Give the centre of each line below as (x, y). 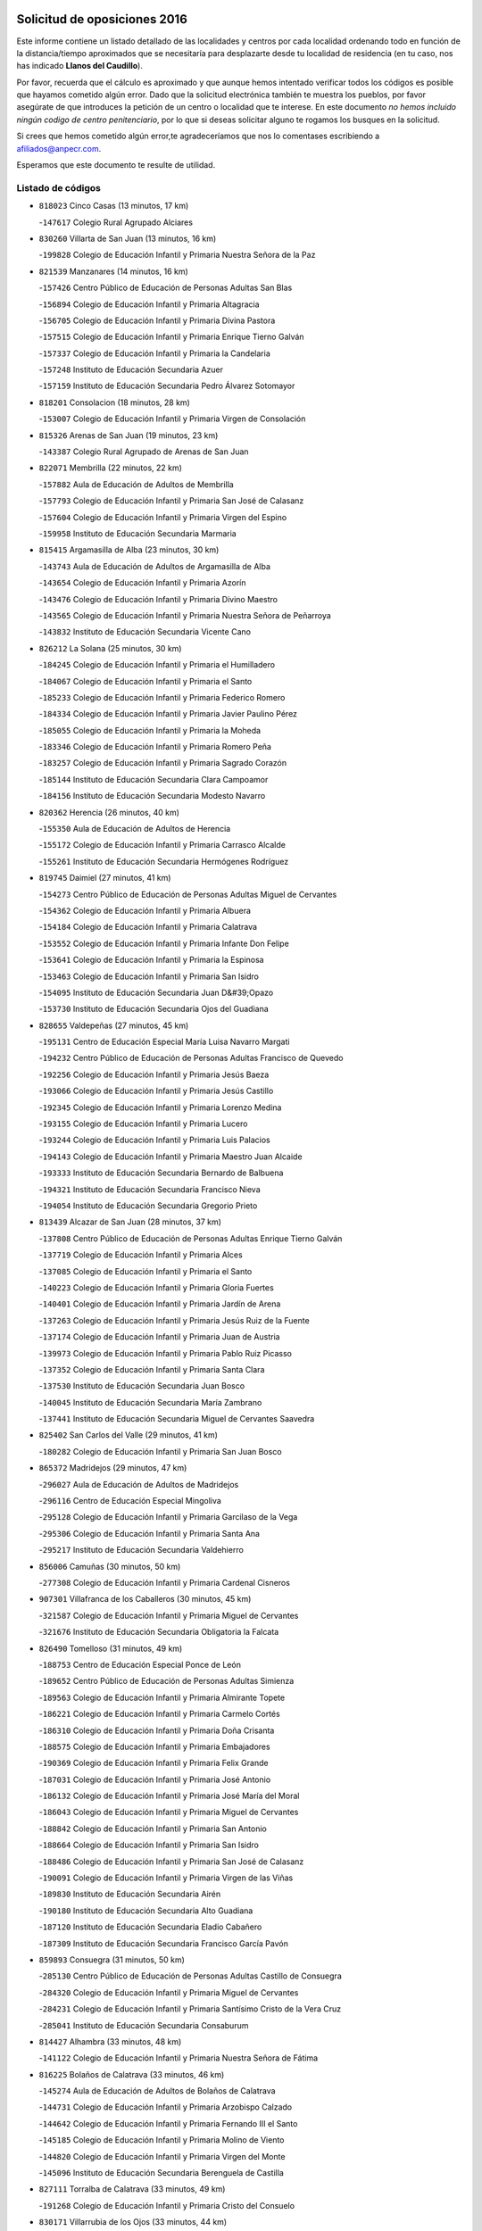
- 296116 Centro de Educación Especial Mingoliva (130, 1501)
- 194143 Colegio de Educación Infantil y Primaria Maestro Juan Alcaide (170, 1157)
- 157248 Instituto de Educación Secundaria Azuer (131, 369)
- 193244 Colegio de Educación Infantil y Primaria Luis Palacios (155, 1140)
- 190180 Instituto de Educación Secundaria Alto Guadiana (146, 1911)
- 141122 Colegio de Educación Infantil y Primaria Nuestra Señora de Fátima (179, 2058)
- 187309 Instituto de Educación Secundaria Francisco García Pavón (164, 1943)
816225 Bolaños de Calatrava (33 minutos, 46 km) (132, 2074)
